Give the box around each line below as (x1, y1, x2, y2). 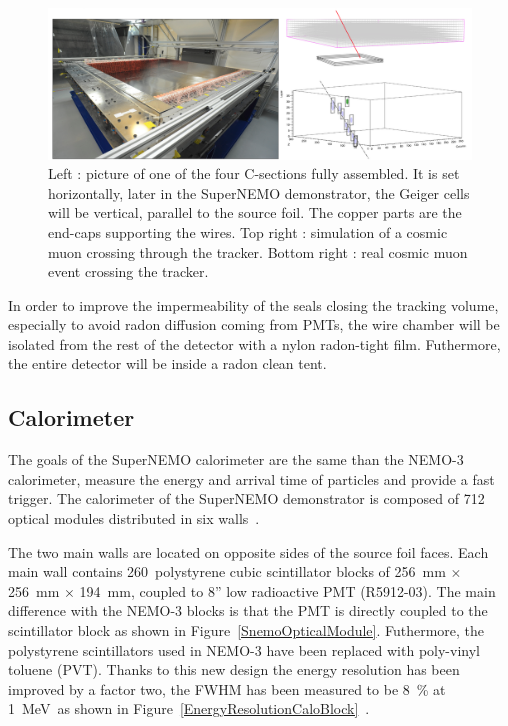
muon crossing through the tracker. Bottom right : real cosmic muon (48, 241, 468, 262)
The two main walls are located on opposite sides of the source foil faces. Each (8, 541, 489, 562)
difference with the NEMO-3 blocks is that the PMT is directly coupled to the (8, 600, 488, 621)
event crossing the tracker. (48, 261, 209, 282)
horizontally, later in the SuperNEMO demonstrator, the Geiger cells (48, 182, 470, 203)
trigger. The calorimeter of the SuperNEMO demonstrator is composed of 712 (8, 488, 485, 509)
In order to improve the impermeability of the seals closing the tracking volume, (8, 294, 499, 315)
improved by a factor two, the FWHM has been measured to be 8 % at (8, 678, 446, 699)
